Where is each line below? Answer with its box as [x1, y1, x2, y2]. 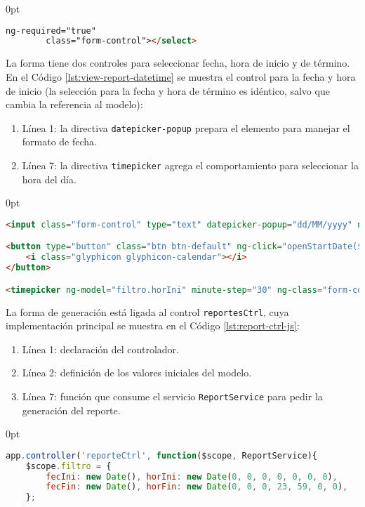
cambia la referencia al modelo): [6, 97, 143, 112]
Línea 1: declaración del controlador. [22, 341, 179, 356]
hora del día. [22, 171, 77, 186]
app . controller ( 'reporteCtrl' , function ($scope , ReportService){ [6, 450, 317, 461]
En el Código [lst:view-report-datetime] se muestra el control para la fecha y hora [6, 69, 356, 84]
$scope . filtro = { [25, 461, 112, 471]
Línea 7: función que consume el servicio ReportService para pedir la [22, 388, 323, 403]
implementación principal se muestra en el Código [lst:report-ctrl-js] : [6, 318, 300, 333]
